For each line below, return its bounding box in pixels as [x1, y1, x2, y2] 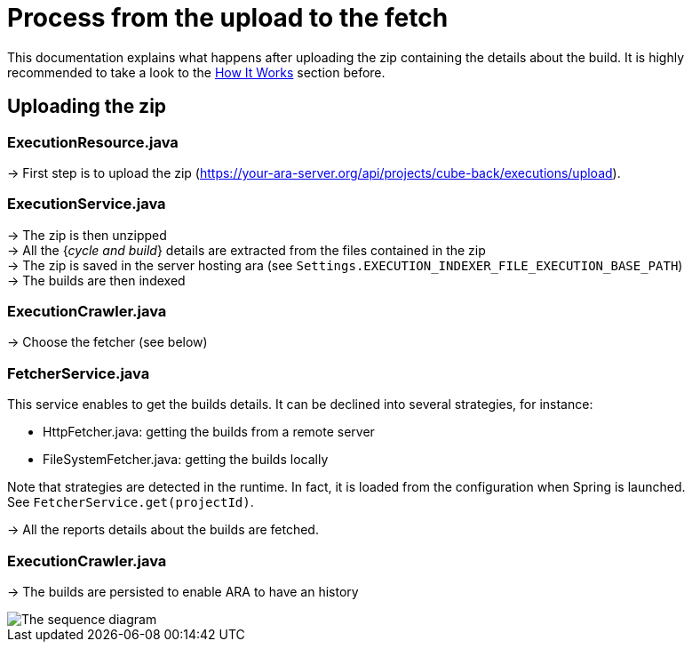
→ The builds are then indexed [7, 272, 186, 288]
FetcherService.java [7, 364, 150, 382]
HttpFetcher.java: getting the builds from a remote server [43, 424, 375, 440]
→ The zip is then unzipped [7, 227, 167, 243]
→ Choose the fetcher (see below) [7, 334, 208, 350]
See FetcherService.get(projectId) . [7, 494, 254, 510]
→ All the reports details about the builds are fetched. [7, 522, 319, 538]
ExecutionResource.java [7, 132, 179, 151]
